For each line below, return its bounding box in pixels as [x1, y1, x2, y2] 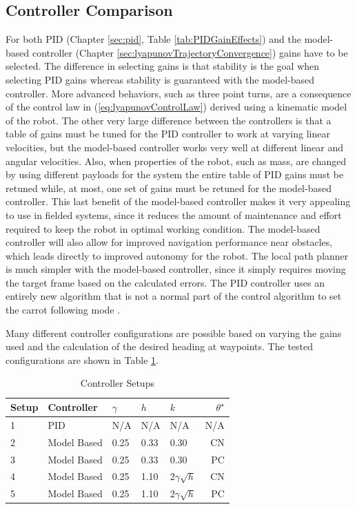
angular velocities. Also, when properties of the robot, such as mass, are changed [6, 153, 347, 168]
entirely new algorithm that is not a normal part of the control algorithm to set [6, 289, 342, 303]
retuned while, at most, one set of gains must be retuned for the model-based [6, 180, 331, 195]
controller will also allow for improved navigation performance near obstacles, [6, 235, 333, 249]
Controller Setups [80, 376, 154, 390]
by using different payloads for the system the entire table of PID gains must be [6, 167, 344, 182]
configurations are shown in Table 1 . [6, 352, 159, 367]
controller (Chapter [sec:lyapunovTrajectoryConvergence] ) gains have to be [32, 45, 348, 59]
